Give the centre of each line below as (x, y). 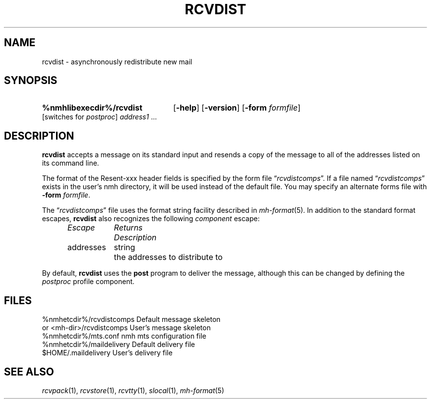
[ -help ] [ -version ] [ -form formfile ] (237, 108)
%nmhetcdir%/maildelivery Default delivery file (119, 345)
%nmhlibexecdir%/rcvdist (92, 108)
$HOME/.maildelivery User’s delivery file (107, 353)
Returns (128, 228)
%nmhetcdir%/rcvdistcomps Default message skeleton (131, 319)
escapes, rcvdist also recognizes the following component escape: (151, 219)
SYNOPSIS (31, 81)
